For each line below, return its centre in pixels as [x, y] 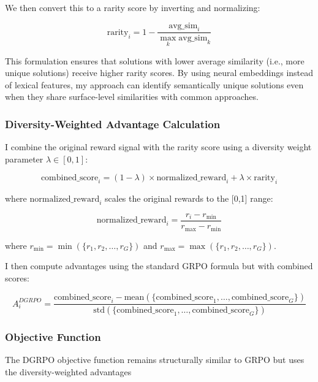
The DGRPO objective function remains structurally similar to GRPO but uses [155, 360]
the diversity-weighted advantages [68, 372]
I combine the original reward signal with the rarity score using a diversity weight [158, 147]
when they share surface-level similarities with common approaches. [132, 97]
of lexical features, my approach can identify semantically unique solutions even [154, 84]
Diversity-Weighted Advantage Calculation [113, 124]
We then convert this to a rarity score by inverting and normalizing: [133, 7]
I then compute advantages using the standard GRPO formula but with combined [159, 266]
